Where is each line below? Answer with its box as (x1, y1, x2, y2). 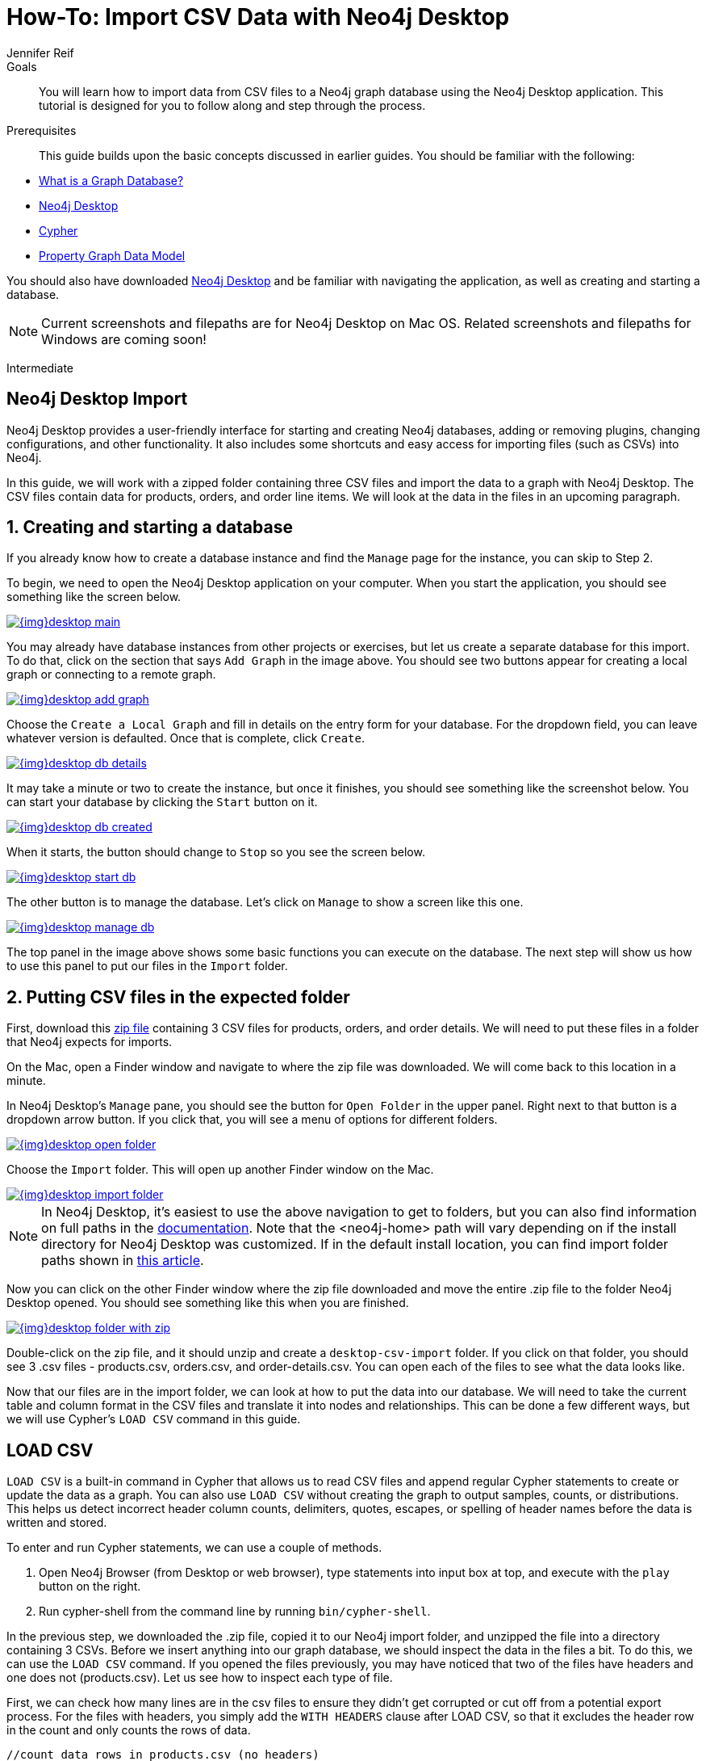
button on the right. (39, 1579, 141, 1594)
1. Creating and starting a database (6, 517, 293, 538)
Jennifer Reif (6, 45, 74, 60)
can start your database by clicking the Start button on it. (6, 795, 318, 809)
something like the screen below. (6, 590, 182, 604)
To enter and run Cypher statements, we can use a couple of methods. (6, 1540, 382, 1555)
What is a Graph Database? (39, 173, 184, 187)
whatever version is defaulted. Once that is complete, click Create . (6, 731, 366, 746)
